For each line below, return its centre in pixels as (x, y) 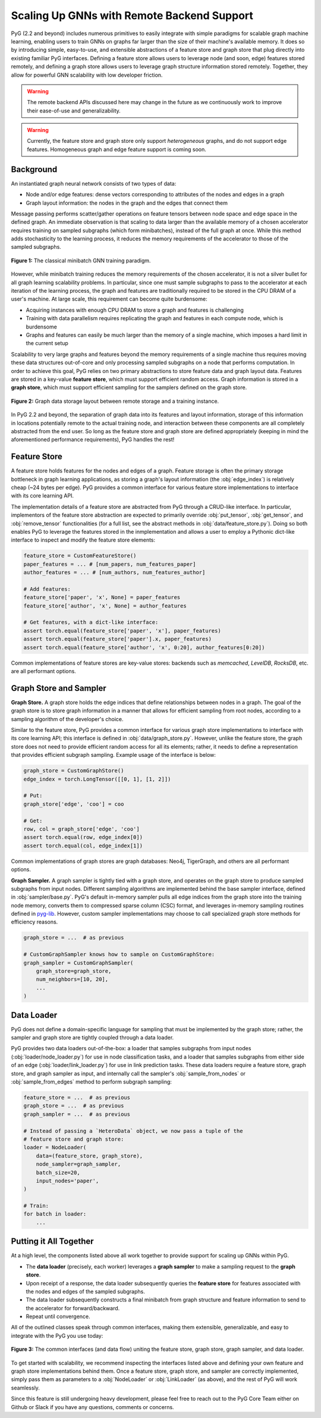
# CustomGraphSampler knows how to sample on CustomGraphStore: (119, 954)
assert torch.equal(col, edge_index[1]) (83, 846)
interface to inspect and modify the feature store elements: (83, 540)
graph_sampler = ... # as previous (77, 1114)
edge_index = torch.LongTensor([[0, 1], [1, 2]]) (97, 779)
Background (34, 169)
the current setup (47, 343)
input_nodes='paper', (67, 1181)
